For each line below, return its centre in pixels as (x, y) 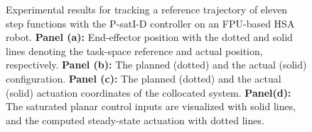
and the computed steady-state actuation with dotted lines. (135, 120)
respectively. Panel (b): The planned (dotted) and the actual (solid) (156, 65)
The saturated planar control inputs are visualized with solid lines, (151, 106)
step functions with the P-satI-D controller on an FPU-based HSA (150, 23)
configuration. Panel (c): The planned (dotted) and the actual (144, 78)
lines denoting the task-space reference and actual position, (134, 50)
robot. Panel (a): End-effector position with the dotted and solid (149, 37)
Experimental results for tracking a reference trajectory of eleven (147, 9)
